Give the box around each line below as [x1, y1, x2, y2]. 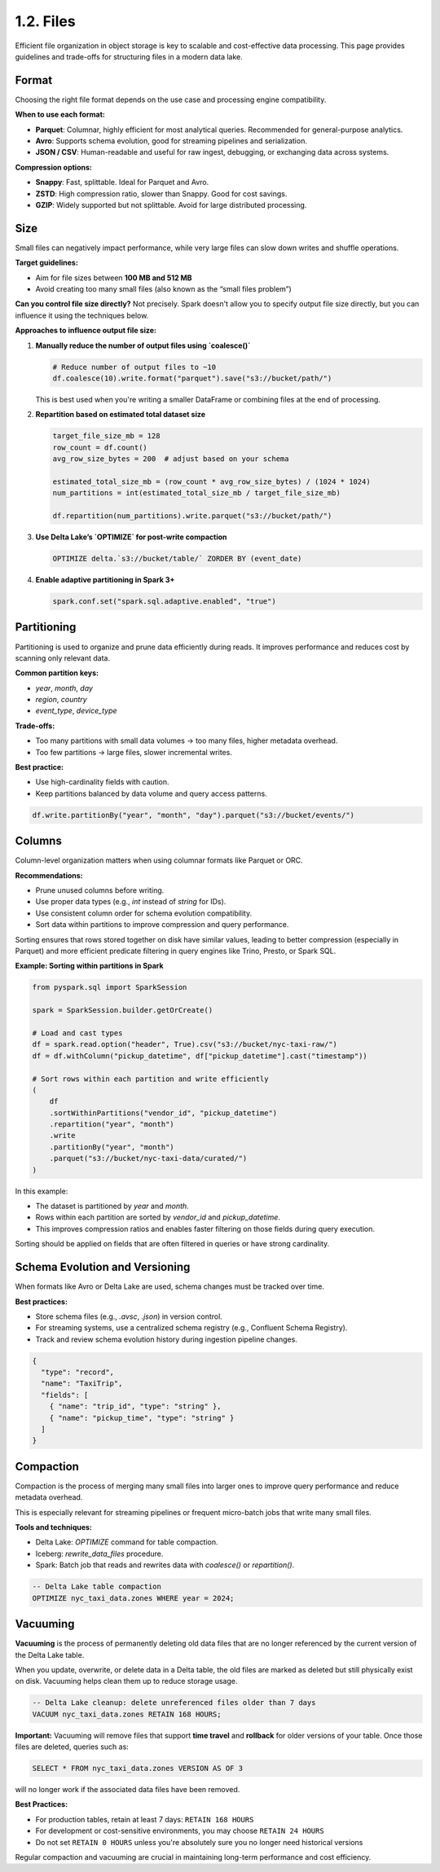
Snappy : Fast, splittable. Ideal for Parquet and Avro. [35, 178, 209, 187]
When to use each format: [15, 110, 105, 120]
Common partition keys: [15, 668, 99, 678]
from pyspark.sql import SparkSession [32, 982, 187, 992]
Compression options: [15, 162, 93, 172]
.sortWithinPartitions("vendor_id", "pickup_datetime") [49, 1108, 278, 1118]
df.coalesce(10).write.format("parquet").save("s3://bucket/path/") [52, 373, 332, 383]
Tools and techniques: [15, 1523, 93, 1532]
